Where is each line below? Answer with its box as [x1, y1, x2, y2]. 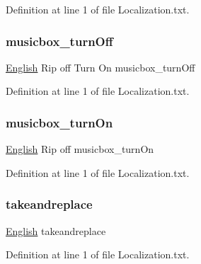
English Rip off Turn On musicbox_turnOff [6, 59, 195, 74]
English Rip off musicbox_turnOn [6, 142, 154, 156]
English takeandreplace [6, 223, 106, 238]
